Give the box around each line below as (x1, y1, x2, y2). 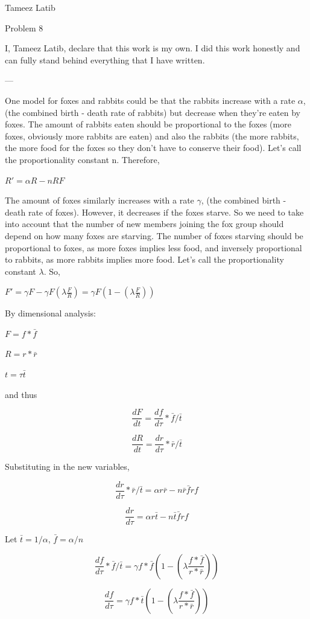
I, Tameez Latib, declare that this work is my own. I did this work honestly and (5, 42, 300, 54)
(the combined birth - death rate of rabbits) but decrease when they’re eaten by (5, 106, 300, 118)
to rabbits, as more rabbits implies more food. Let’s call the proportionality (5, 253, 284, 266)
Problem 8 (5, 21, 43, 34)
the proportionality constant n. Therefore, (5, 153, 160, 165)
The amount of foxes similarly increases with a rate (5, 194, 194, 207)
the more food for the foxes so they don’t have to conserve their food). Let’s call (5, 141, 302, 154)
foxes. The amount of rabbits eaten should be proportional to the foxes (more (5, 118, 291, 130)
